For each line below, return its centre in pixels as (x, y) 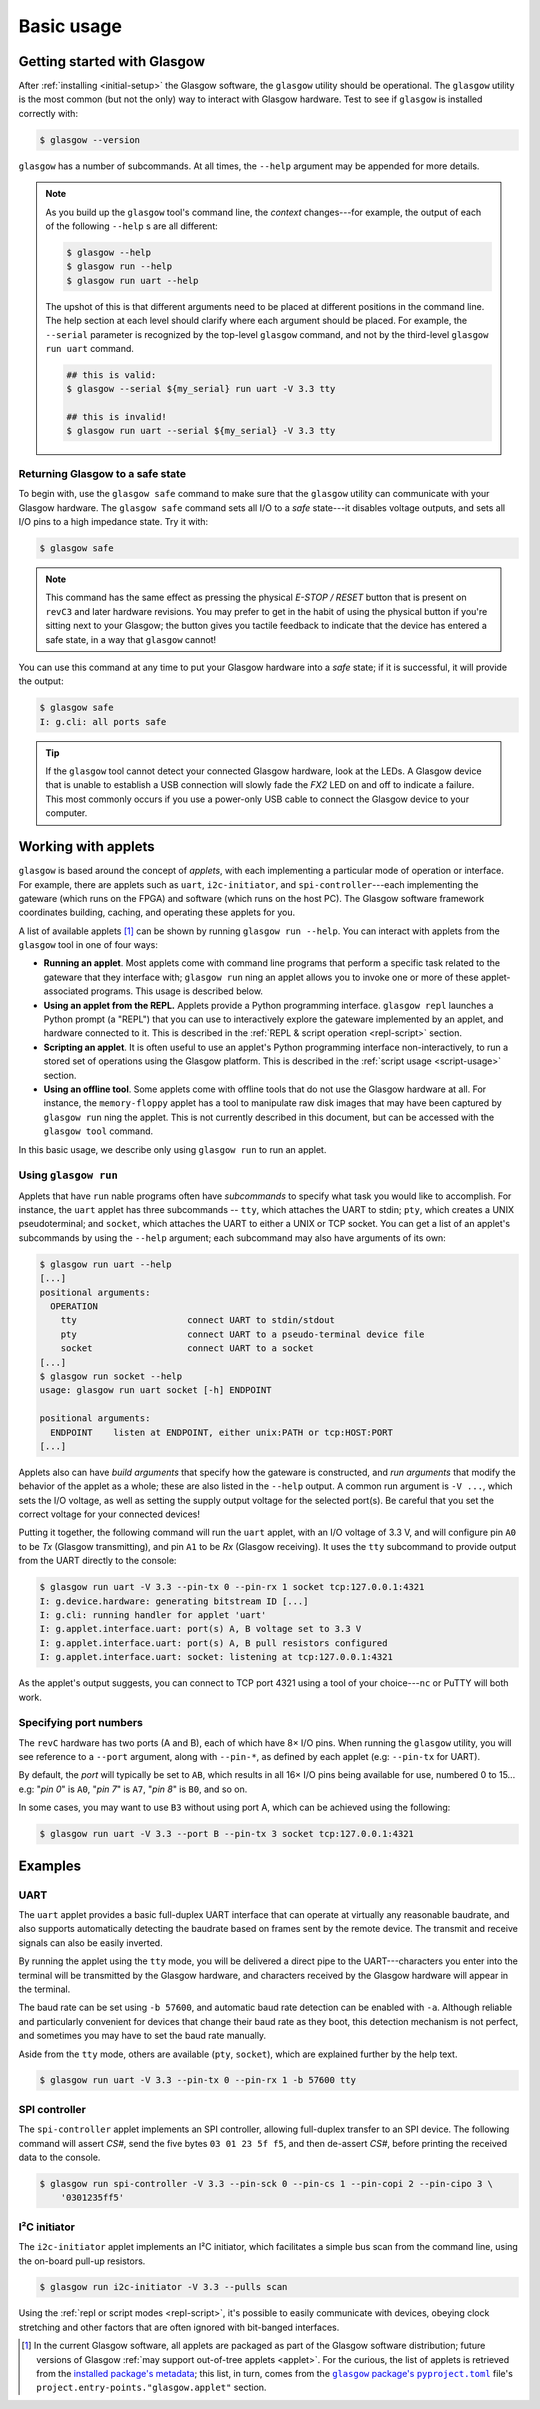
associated (66, 991)
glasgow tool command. (98, 1131)
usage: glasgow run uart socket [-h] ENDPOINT (155, 1390)
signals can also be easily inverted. (91, 1942)
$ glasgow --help (109, 252)
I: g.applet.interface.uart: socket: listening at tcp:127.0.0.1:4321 (216, 1657)
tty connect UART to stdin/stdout (197, 1320)
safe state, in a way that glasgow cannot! (131, 639)
